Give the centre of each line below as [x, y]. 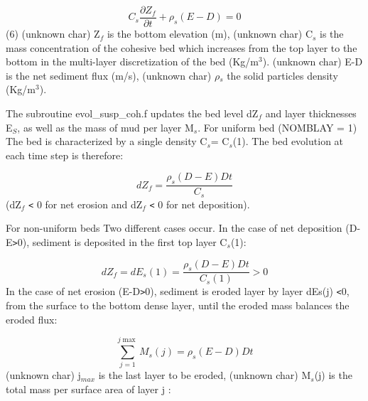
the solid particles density [282, 75]
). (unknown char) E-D [313, 62]
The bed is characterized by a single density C [107, 141]
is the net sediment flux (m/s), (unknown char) [109, 75]
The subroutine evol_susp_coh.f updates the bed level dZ [132, 113]
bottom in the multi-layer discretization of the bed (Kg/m [132, 62]
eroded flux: [32, 319]
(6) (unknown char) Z [53, 34]
